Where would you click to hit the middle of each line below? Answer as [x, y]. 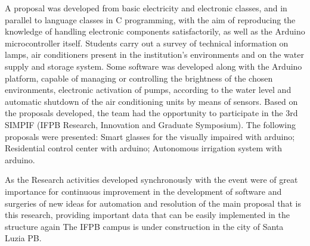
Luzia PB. [23, 238]
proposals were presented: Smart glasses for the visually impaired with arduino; [150, 136]
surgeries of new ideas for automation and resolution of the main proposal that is [153, 203]
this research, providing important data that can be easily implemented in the [147, 215]
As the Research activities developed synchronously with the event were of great [151, 180]
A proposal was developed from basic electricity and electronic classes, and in [146, 8]
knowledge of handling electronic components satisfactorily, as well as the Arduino [155, 31]
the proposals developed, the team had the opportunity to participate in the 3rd [151, 113]
